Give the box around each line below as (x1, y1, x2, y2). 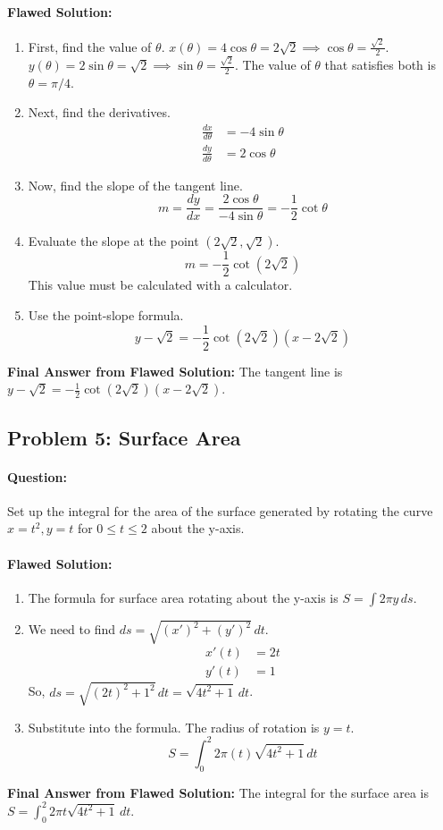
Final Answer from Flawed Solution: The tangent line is (7, 361, 343, 380)
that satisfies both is (324, 55, 436, 74)
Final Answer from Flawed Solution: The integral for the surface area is (7, 783, 429, 801)
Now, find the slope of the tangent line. (28, 175, 243, 194)
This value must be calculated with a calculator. (28, 275, 293, 294)
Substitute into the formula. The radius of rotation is (28, 717, 320, 736)
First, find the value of (28, 37, 152, 55)
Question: (7, 467, 67, 486)
